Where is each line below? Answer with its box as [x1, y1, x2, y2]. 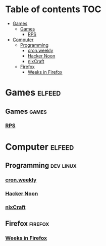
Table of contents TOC [5, 4, 102, 15]
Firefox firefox [5, 220, 49, 228]
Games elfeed [5, 87, 61, 99]
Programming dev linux [5, 161, 77, 170]
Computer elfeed [5, 141, 74, 152]
